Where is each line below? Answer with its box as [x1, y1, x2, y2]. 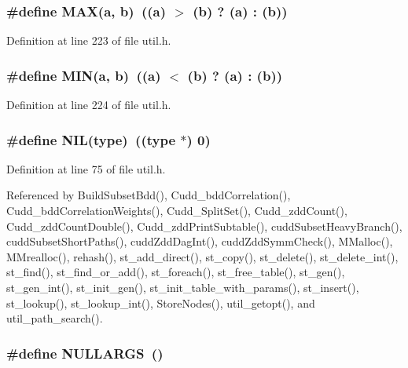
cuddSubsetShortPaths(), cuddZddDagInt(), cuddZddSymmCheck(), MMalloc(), [6, 233, 393, 250]
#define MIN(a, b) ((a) [6, 65, 161, 85]
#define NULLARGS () [6, 343, 164, 363]
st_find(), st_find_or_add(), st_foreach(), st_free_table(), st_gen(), [6, 264, 345, 280]
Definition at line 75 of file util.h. [6, 160, 166, 177]
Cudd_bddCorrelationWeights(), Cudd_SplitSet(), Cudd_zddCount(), [6, 202, 347, 219]
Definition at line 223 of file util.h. [6, 32, 171, 49]
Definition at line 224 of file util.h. [6, 97, 171, 113]
